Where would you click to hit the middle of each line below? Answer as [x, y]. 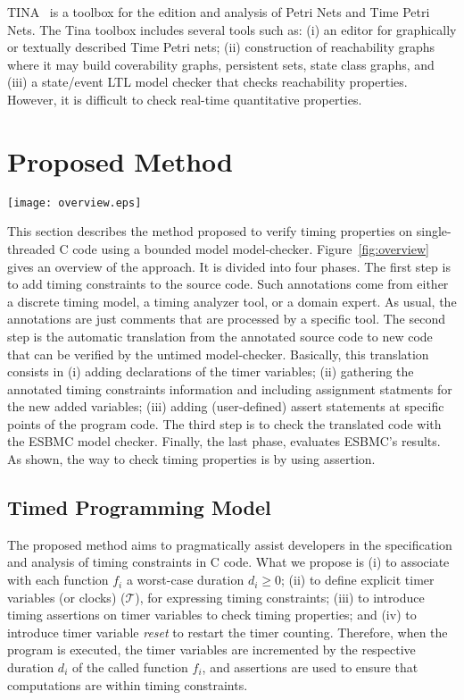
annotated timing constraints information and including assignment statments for [230, 388]
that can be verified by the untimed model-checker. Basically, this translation [218, 354]
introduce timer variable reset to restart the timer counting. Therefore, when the [228, 632]
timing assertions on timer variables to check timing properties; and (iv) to [212, 615]
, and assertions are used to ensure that [310, 667]
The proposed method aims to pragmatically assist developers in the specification [230, 544]
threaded [31, 248]
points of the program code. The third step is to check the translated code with [224, 423]
